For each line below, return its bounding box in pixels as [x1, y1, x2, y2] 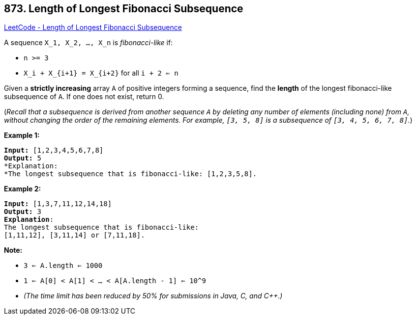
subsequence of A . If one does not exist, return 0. [4, 92, 164, 101]
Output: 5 [4, 154, 41, 162]
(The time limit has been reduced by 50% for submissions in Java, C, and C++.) [24, 292, 283, 300]
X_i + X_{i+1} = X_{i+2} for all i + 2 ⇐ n [24, 69, 178, 78]
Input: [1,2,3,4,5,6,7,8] [4, 146, 104, 155]
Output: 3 [4, 208, 41, 216]
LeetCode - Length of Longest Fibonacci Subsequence [4, 23, 182, 32]
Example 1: [4, 131, 40, 140]
